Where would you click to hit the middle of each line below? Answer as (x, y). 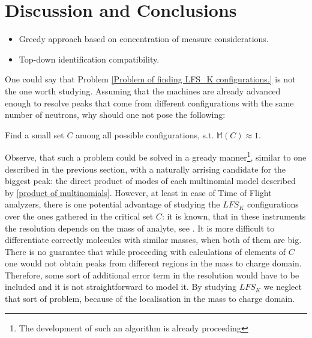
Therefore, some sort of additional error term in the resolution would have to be (152, 275)
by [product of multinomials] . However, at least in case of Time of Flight (138, 192)
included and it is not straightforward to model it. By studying (121, 287)
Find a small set (34, 134)
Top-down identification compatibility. (89, 59)
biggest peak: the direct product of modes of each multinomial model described (150, 181)
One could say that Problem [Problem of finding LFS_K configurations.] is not (150, 79)
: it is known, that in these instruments (234, 216)
